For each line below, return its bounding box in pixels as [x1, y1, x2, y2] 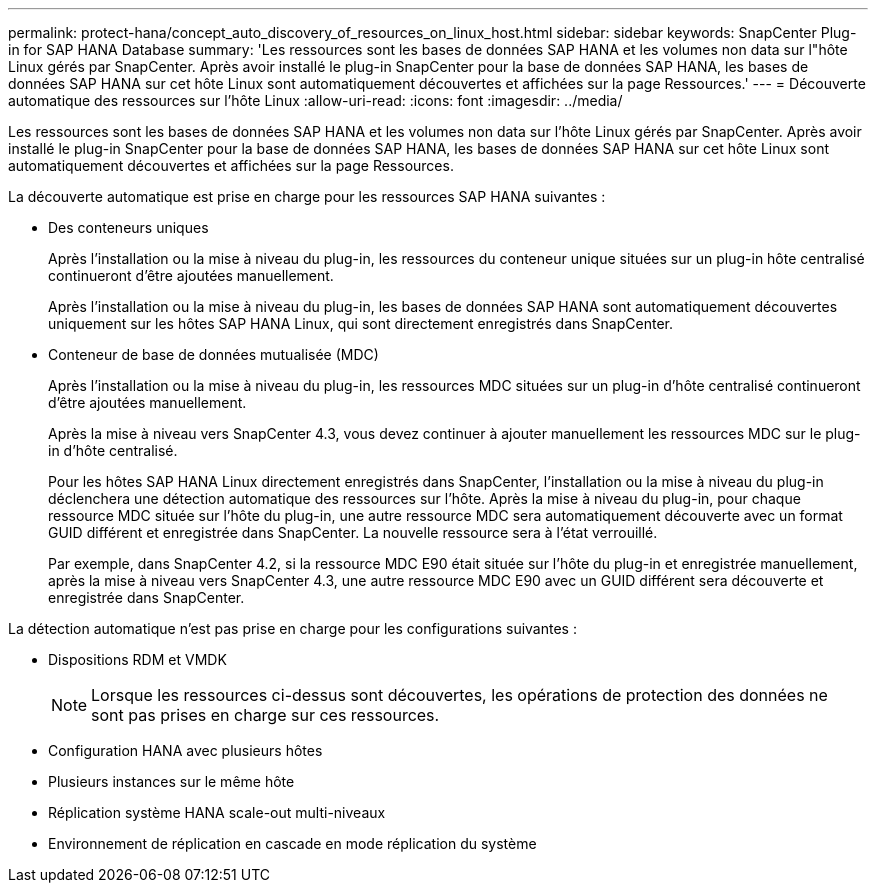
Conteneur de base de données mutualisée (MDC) [48, 346, 379, 363]
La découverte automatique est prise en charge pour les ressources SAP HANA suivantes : [8, 188, 606, 205]
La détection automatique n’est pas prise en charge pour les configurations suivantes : [8, 620, 577, 637]
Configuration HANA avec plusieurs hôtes [48, 742, 323, 759]
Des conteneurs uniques [48, 219, 209, 236]
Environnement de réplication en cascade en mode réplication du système [48, 835, 537, 852]
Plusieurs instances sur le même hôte [48, 773, 295, 790]
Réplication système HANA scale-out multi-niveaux [48, 804, 386, 821]
